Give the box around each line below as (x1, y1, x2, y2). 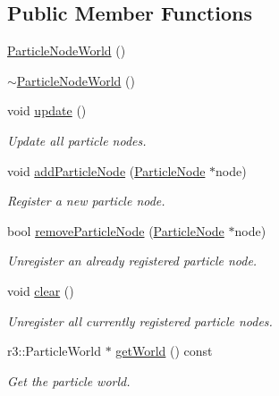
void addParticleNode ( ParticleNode (7, 161, 206, 180)
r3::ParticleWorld (7, 341, 101, 360)
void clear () (7, 281, 74, 299)
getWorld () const (115, 341, 213, 360)
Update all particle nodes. (7, 131, 147, 149)
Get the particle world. (7, 371, 131, 390)
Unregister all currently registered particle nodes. (7, 311, 273, 330)
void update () (7, 101, 87, 120)
